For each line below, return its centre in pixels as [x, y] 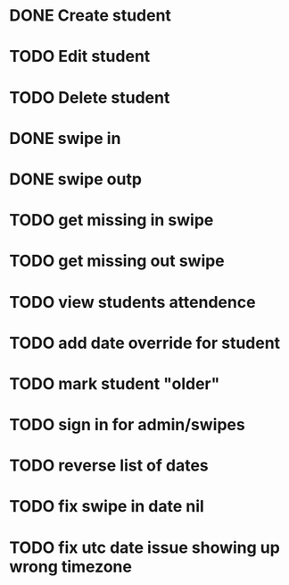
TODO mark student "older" [115, 383]
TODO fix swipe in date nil [107, 507]
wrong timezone [70, 567]
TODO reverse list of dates [109, 466]
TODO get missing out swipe [117, 261]
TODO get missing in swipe [111, 220]
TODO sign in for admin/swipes [127, 425]
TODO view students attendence [132, 302]
